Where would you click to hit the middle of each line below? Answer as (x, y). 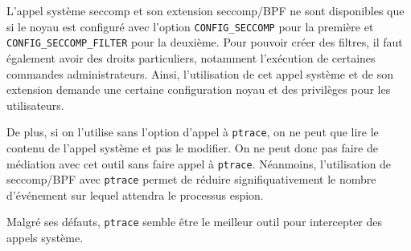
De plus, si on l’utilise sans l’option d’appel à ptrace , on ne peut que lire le (193, 132)
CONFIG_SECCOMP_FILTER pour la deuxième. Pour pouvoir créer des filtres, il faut (205, 42)
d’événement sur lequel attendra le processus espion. (135, 194)
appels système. (45, 238)
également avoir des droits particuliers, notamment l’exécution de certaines (191, 57)
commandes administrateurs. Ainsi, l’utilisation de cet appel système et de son (200, 73)
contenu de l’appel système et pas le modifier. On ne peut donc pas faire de (192, 147)
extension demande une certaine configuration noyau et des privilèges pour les (199, 89)
